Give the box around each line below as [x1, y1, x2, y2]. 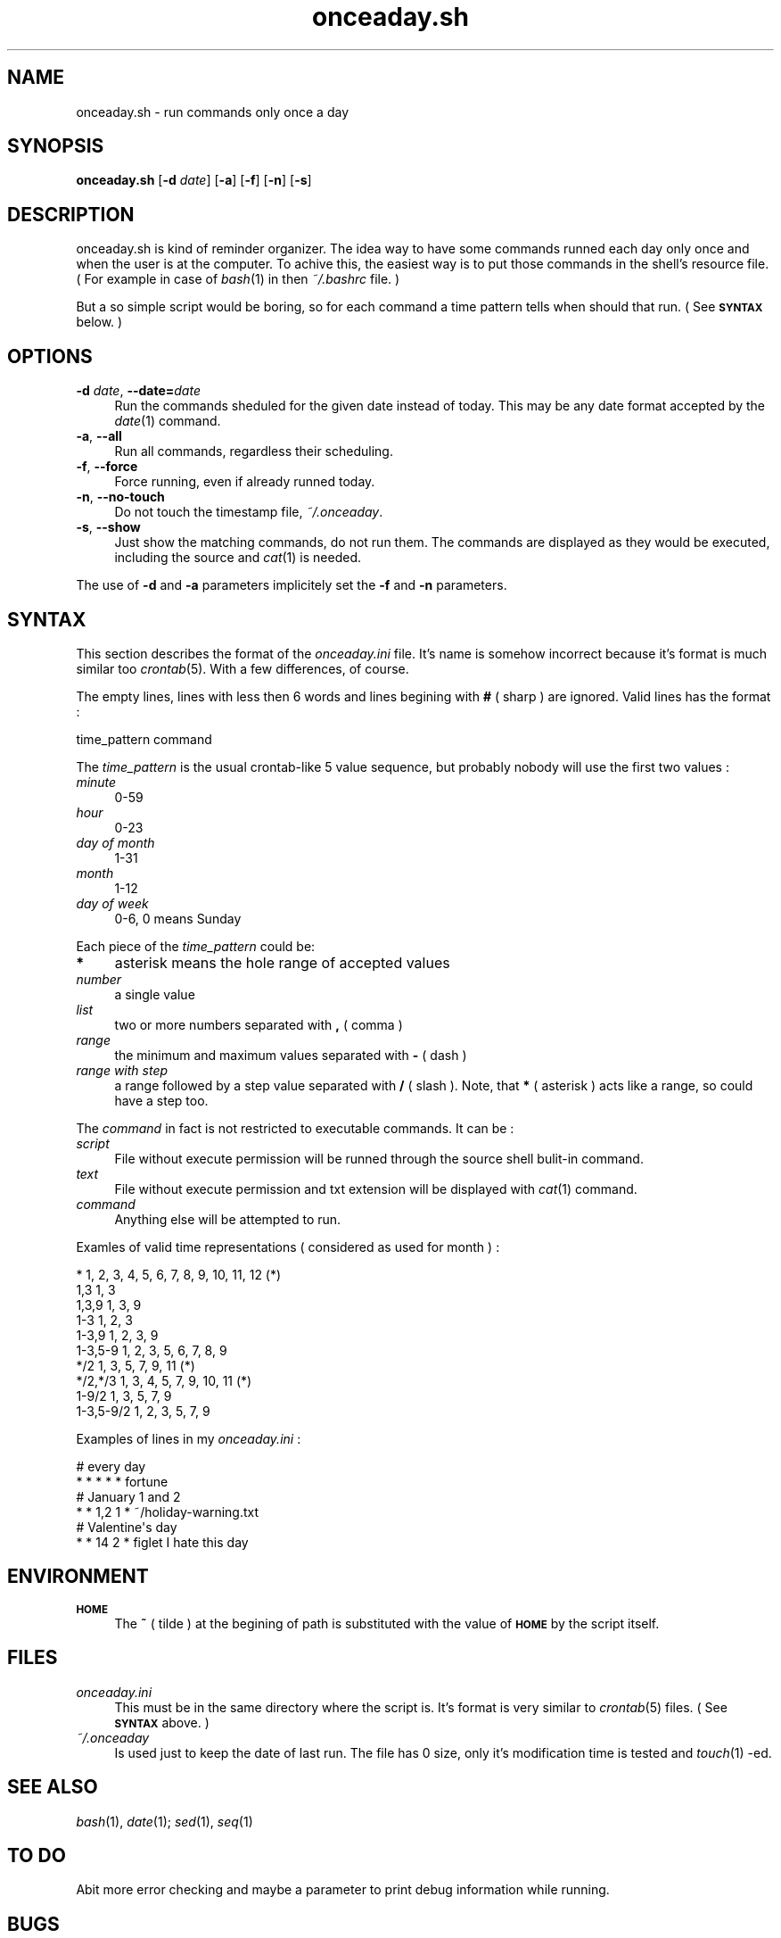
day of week [76, 895, 149, 911]
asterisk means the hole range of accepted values [114, 953, 450, 972]
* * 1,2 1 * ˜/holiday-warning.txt [76, 1503, 259, 1520]
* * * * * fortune [76, 1473, 169, 1489]
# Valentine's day [76, 1519, 177, 1535]
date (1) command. [114, 413, 221, 429]
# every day [76, 1458, 146, 1474]
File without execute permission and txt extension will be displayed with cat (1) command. [114, 1180, 637, 1197]
